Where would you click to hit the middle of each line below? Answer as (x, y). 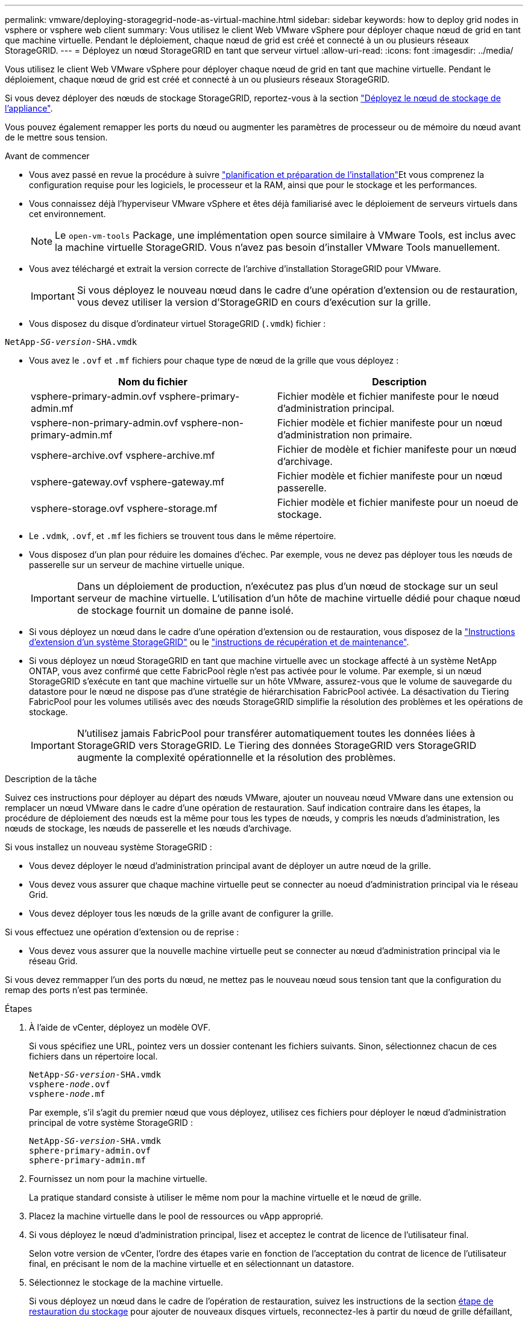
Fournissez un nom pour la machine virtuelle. (118, 1179)
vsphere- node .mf (67, 1094)
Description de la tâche (51, 779)
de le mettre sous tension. (56, 137)
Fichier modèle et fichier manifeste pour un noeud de (398, 502)
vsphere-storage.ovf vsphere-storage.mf (124, 508)
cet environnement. (68, 214)
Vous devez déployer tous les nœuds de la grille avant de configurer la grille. (181, 913)
